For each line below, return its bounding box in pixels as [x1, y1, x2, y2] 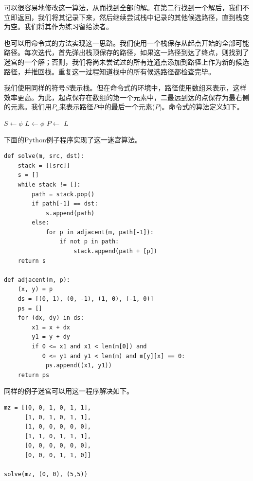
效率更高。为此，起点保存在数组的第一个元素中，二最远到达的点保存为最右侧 [4, 92, 249, 102]
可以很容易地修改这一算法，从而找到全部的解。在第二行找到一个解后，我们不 [4, 2, 249, 12]
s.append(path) [45, 209, 95, 217]
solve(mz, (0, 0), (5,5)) [4, 471, 88, 478]
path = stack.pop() [32, 190, 95, 198]
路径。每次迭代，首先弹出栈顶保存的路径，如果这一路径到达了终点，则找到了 [4, 47, 249, 57]
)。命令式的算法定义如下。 [159, 102, 244, 112]
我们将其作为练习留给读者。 [24, 21, 113, 32]
